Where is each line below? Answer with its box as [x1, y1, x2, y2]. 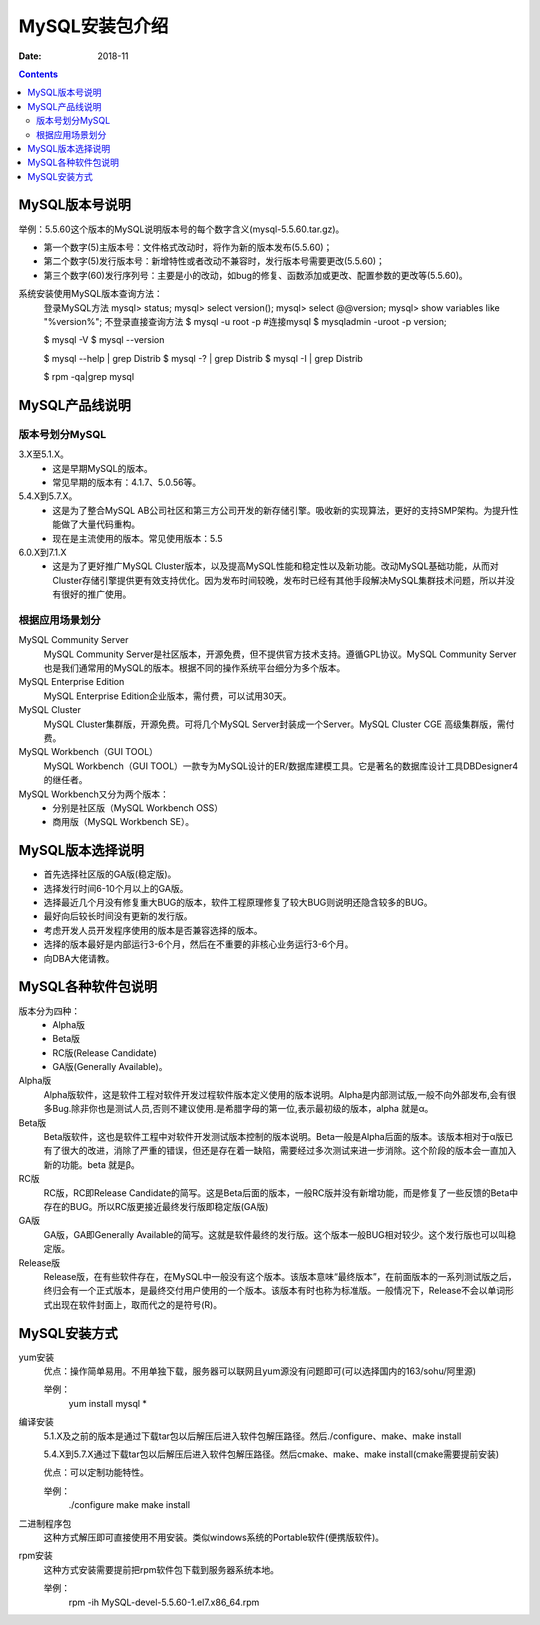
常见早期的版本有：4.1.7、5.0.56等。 [52, 476, 202, 489]
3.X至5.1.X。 [18, 448, 69, 460]
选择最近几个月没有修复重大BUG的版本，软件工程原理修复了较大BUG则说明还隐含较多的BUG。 [43, 896, 434, 909]
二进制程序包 [18, 1517, 72, 1529]
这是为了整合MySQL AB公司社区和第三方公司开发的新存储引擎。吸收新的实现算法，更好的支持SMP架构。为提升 [52, 504, 510, 516]
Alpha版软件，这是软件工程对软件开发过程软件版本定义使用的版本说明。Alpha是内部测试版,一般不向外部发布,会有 [43, 1088, 508, 1100]
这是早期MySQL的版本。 [52, 462, 154, 474]
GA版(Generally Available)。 [52, 1061, 168, 1073]
